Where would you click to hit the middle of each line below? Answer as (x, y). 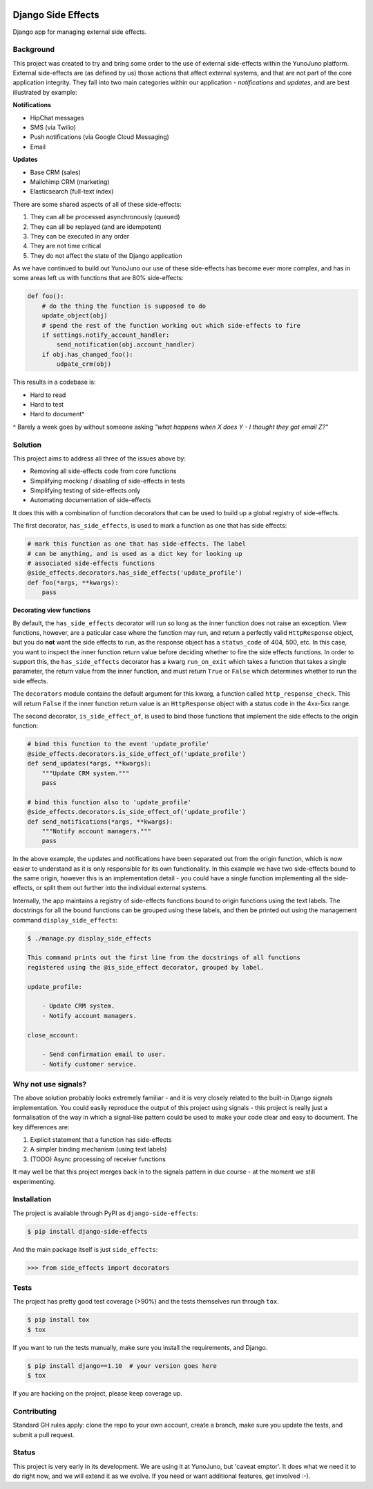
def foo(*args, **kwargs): (73, 582)
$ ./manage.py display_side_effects (89, 938)
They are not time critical (66, 246)
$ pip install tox (58, 1320)
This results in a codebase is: (54, 382)
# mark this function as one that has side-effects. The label (137, 544)
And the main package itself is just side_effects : (85, 1249)
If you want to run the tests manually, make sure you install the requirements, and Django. (140, 1347)
